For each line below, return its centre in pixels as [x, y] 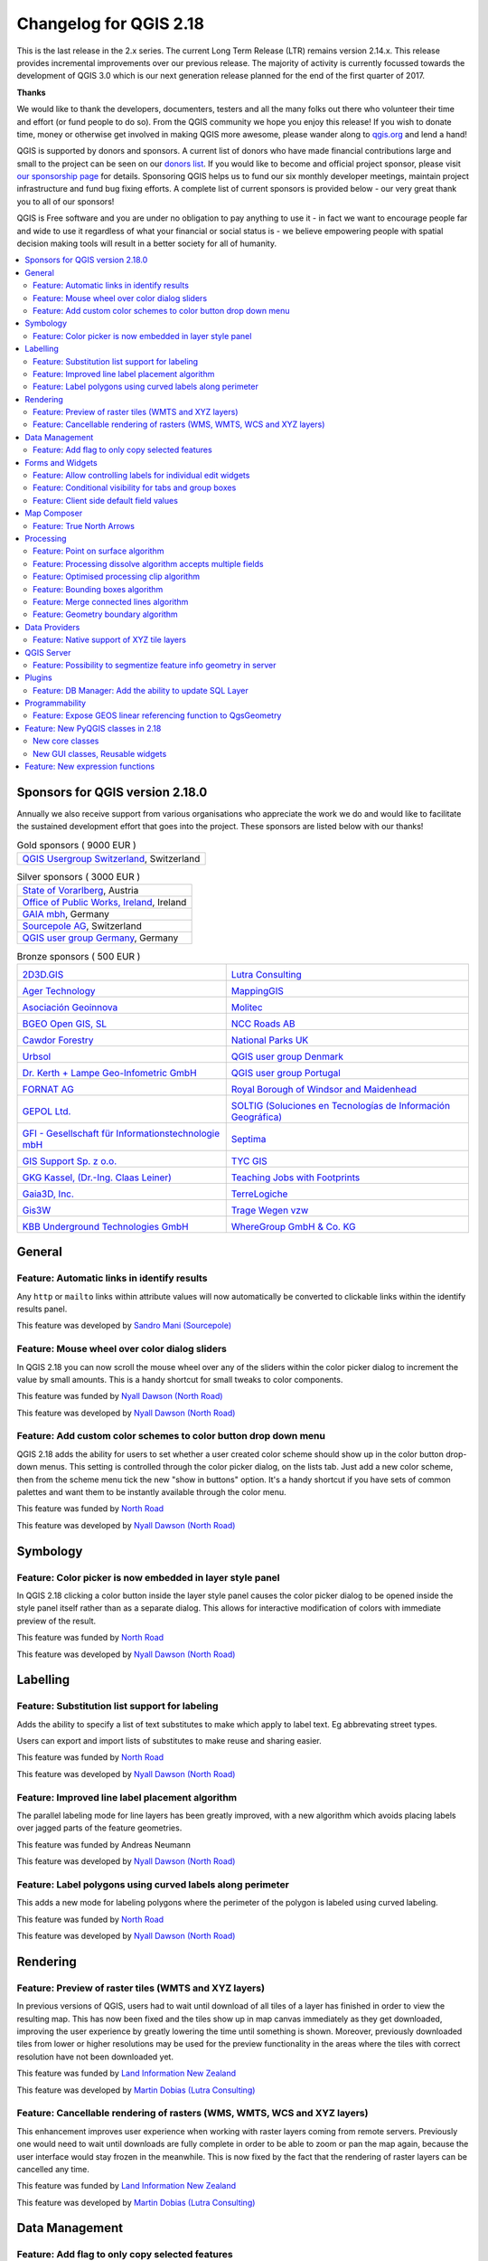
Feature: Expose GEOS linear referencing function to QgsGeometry [157, 715]
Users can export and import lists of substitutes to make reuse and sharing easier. [169, 1741]
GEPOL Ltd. [47, 1111]
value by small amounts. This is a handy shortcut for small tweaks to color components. [180, 1379]
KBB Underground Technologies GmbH [105, 1226]
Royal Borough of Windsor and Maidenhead [324, 1089]
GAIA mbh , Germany [66, 914]
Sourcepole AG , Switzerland [82, 926]
